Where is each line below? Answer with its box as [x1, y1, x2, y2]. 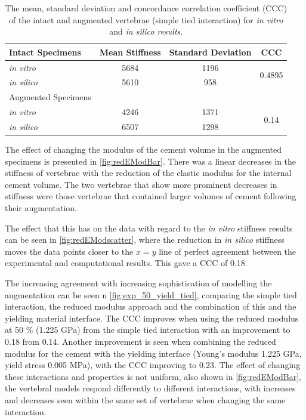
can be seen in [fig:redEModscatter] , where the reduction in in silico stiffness [5, 233, 285, 246]
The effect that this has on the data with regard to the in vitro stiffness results [5, 221, 293, 234]
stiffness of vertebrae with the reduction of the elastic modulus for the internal [5, 166, 292, 179]
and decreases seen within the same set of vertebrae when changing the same [5, 393, 286, 406]
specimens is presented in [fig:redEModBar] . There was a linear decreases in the [5, 155, 296, 167]
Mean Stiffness [99, 45, 161, 58]
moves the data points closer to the [5, 245, 134, 257]
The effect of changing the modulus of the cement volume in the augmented [5, 143, 282, 156]
